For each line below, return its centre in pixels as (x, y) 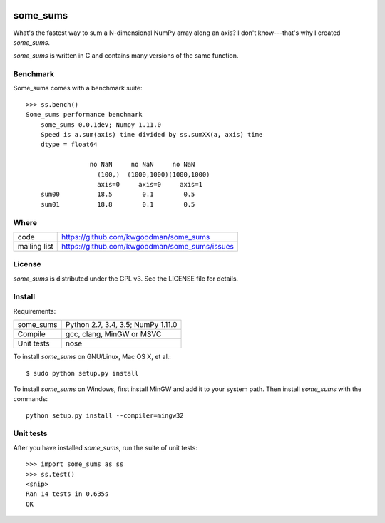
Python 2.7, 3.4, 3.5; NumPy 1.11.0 (121, 325)
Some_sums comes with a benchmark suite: (78, 88)
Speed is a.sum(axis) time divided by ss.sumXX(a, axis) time (152, 134)
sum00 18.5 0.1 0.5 (118, 195)
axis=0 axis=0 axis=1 (150, 184)
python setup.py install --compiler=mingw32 (105, 415)
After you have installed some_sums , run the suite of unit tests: (105, 447)
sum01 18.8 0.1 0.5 (118, 204)
